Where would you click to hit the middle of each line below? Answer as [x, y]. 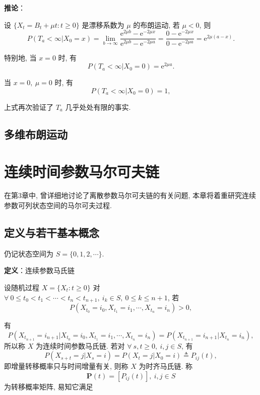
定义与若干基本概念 [52, 233]
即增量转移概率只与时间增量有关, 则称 [66, 366]
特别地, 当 [20, 57]
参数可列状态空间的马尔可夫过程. [58, 205]
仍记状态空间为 [29, 253]
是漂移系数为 [103, 24]
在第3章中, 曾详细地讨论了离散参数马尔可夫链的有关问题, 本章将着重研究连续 [130, 195]
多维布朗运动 [36, 134]
